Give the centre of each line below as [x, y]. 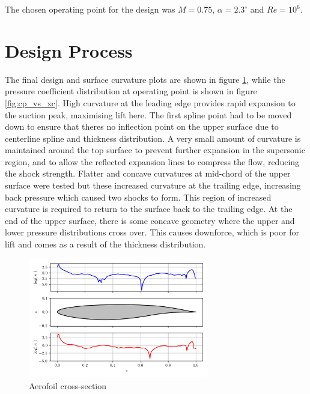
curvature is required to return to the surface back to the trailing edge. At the [149, 209]
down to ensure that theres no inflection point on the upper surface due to [142, 126]
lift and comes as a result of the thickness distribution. [105, 244]
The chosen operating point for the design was [90, 9]
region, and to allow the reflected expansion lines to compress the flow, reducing [152, 161]
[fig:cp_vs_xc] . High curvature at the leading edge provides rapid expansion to [150, 102]
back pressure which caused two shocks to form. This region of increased [138, 197]
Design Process [69, 50]
